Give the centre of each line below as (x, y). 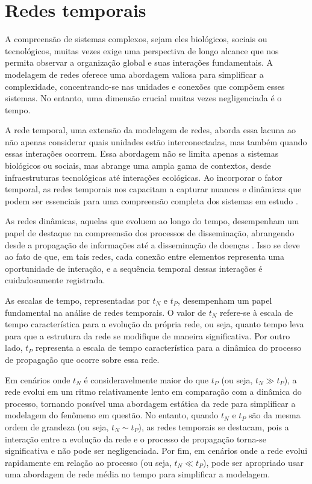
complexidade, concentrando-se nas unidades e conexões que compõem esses (145, 86)
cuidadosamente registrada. (55, 280)
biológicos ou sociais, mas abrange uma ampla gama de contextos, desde (138, 165)
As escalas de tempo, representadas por (77, 300)
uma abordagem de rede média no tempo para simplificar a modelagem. (138, 474)
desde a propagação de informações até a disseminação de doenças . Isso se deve (152, 244)
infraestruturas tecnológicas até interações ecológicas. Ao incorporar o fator (144, 177)
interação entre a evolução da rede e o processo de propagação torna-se (136, 438)
